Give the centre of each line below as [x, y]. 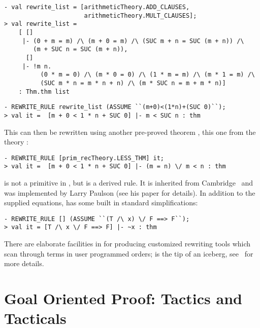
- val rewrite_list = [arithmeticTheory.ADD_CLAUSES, [97, 7]
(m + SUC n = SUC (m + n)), [80, 49]
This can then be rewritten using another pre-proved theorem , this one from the [130, 132]
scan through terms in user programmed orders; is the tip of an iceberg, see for [129, 253]
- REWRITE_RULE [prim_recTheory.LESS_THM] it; [84, 158]
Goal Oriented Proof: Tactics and [123, 298]
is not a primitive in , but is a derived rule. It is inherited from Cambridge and [129, 183]
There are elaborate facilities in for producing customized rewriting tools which [127, 244]
